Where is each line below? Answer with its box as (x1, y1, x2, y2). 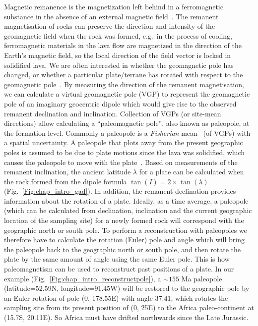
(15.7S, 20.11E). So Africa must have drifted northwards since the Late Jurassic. (4, 312, 249, 322)
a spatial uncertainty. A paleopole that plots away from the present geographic (4, 137, 243, 148)
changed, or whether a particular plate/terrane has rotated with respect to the (4, 69, 243, 80)
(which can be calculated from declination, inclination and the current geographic (4, 205, 252, 216)
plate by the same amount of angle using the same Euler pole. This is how (4, 254, 230, 264)
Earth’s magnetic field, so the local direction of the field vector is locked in (4, 50, 231, 60)
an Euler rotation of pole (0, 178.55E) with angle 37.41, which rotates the (4, 292, 228, 303)
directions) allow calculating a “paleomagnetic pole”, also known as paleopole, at (4, 118, 250, 128)
